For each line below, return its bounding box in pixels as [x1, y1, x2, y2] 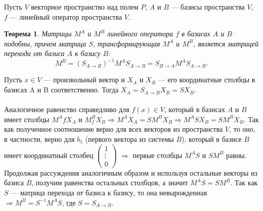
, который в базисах [164, 104, 225, 115]
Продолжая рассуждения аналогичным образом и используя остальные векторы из [4, 167, 257, 178]
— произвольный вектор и [43, 74, 125, 85]
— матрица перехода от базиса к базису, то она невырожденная [11, 187, 207, 197]
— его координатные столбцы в [158, 74, 255, 85]
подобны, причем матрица [4, 38, 86, 48]
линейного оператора [107, 28, 173, 39]
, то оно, [229, 124, 255, 134]
